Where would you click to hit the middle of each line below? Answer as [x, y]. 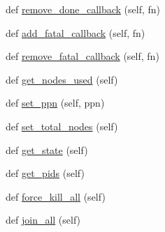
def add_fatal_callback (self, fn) [76, 32]
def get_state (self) [47, 149]
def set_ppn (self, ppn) [55, 103]
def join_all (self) [43, 220]
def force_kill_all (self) [56, 196]
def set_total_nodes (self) [62, 126]
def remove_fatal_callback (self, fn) [82, 56]
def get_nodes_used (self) [62, 79]
